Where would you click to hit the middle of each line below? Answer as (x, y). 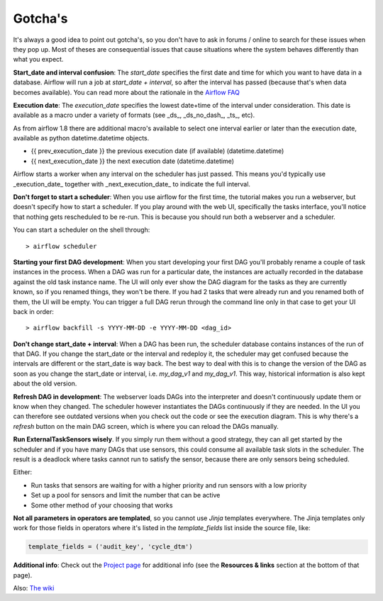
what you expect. (38, 60)
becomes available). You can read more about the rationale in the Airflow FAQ (127, 92)
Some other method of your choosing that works (102, 505)
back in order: (34, 311)
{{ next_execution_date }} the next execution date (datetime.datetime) (132, 161)
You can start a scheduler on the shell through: (82, 230)
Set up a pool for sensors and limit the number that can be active (126, 495)
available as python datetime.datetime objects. (81, 138)
